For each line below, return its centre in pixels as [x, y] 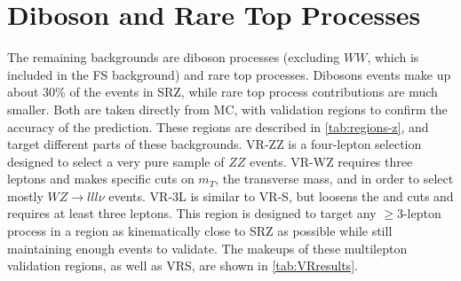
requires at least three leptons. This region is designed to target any [192, 213]
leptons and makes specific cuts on [101, 179]
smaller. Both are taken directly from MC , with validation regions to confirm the [227, 109]
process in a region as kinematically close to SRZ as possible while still [200, 231]
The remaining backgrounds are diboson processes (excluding [174, 57]
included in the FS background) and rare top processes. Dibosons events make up [229, 74]
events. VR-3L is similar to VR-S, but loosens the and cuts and [281, 195]
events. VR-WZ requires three [331, 161]
